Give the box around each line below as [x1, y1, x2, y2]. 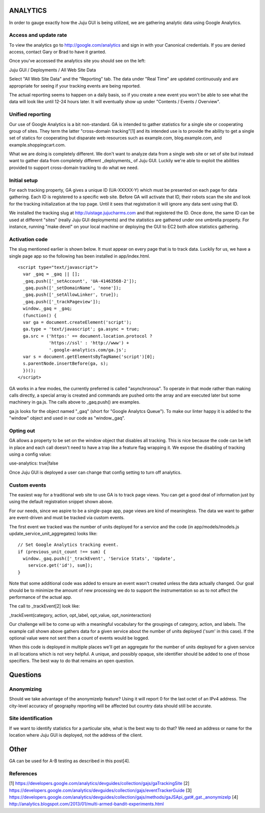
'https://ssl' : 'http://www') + [49, 340, 130, 346]
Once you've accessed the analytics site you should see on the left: [9, 58, 146, 64]
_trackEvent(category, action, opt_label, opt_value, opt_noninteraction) [9, 612, 152, 618]
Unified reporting [9, 111, 51, 118]
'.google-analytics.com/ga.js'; [49, 347, 127, 352]
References [9, 770, 37, 777]
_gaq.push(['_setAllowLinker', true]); [23, 292, 119, 297]
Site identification [9, 715, 53, 722]
